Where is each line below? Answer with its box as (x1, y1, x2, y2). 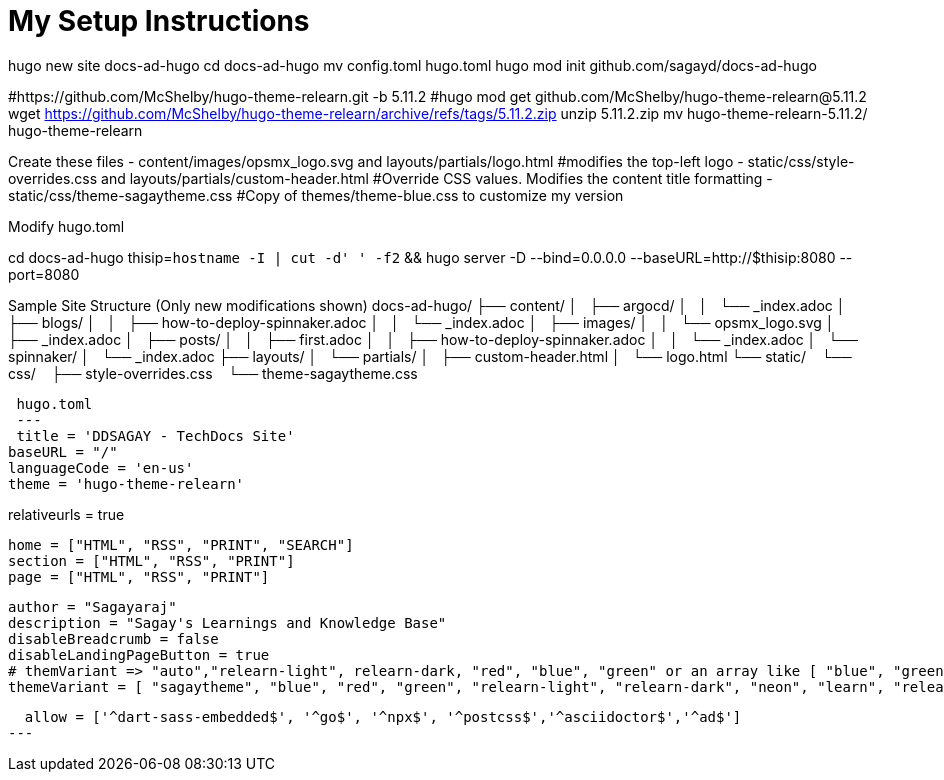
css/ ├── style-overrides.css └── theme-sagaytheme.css (8, 364, 418, 382)
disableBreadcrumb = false (8, 630, 219, 647)
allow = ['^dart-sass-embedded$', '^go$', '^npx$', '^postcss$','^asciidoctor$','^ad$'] (24, 708, 742, 725)
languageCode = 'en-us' (8, 459, 194, 476)
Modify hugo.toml (8, 217, 125, 235)
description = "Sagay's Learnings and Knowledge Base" (8, 614, 447, 631)
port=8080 (8, 265, 80, 283)
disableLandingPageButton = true (8, 646, 270, 663)
